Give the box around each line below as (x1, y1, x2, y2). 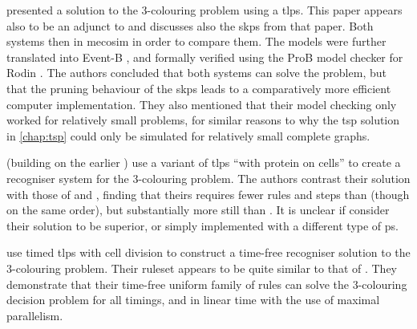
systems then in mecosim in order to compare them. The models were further (6, 33, 387, 50)
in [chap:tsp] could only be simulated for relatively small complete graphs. (6, 127, 370, 144)
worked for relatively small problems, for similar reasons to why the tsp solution (6, 112, 400, 128)
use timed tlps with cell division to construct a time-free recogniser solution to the (6, 244, 411, 261)
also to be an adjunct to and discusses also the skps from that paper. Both (6, 17, 374, 34)
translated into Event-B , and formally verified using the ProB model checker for (6, 48, 403, 65)
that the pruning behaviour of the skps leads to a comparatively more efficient (6, 79, 391, 96)
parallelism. (6, 307, 63, 323)
